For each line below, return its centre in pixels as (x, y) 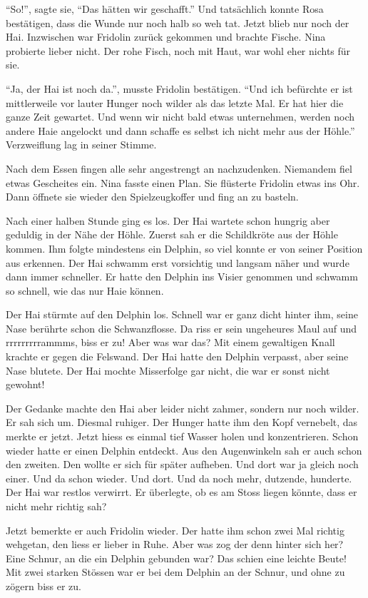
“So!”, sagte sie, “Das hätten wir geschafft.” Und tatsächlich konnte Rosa (165, 9)
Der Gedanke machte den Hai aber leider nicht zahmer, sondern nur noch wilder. (183, 408)
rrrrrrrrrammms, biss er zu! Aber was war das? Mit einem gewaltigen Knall (170, 342)
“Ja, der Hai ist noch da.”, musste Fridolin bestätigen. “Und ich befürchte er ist (179, 88)
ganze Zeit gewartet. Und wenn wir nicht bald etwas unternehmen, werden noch (180, 117)
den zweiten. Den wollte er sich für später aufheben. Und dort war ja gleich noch (182, 464)
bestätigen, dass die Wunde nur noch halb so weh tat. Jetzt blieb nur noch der (178, 22)
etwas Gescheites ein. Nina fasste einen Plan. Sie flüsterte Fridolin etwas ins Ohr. (183, 182)
